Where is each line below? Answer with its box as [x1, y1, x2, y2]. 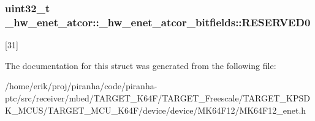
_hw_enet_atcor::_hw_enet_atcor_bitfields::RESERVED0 [5, 14, 311, 29]
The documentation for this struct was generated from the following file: [5, 59, 276, 71]
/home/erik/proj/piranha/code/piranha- [5, 79, 157, 92]
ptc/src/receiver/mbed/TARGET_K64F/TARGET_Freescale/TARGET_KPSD [5, 91, 310, 104]
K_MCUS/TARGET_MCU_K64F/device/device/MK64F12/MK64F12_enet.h [5, 103, 306, 116]
